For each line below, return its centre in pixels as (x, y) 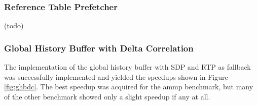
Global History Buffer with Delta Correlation (99, 48)
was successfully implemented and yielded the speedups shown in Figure (116, 76)
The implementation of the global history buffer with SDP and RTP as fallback (127, 67)
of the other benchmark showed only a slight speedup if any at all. (107, 96)
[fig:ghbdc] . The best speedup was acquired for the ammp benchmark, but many (129, 87)
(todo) (14, 25)
